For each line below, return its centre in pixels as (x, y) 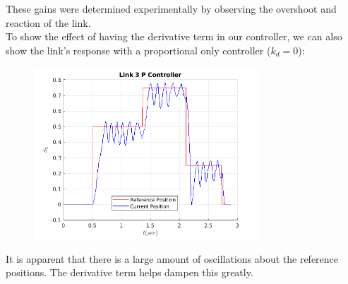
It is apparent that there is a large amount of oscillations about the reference (172, 258)
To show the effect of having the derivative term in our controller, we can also (174, 36)
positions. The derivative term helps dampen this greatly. (130, 272)
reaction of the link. (48, 22)
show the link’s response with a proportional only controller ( (138, 50)
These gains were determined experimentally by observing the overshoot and (171, 8)
